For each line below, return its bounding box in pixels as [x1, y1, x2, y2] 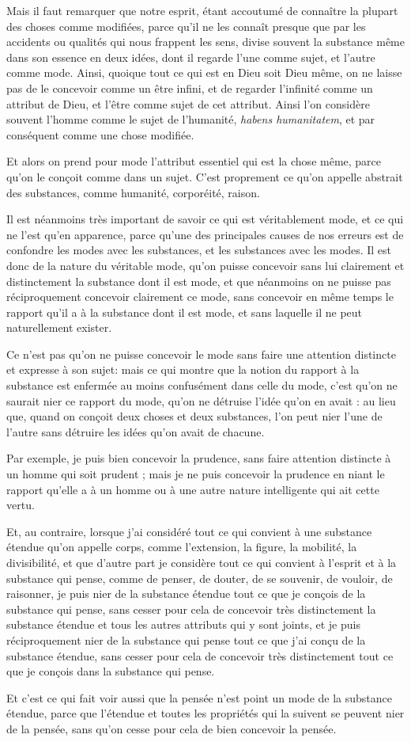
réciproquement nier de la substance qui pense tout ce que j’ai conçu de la [6, 631, 366, 648]
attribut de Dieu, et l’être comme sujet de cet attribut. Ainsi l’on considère [6, 95, 370, 112]
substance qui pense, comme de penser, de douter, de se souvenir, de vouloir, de [6, 569, 393, 586]
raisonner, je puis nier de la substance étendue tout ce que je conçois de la [6, 585, 366, 602]
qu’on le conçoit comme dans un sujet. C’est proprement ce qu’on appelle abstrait [6, 168, 403, 185]
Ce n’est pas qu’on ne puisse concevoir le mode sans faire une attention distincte [6, 345, 396, 362]
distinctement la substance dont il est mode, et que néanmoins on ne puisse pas [6, 272, 391, 289]
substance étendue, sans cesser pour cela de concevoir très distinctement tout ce [6, 647, 394, 664]
